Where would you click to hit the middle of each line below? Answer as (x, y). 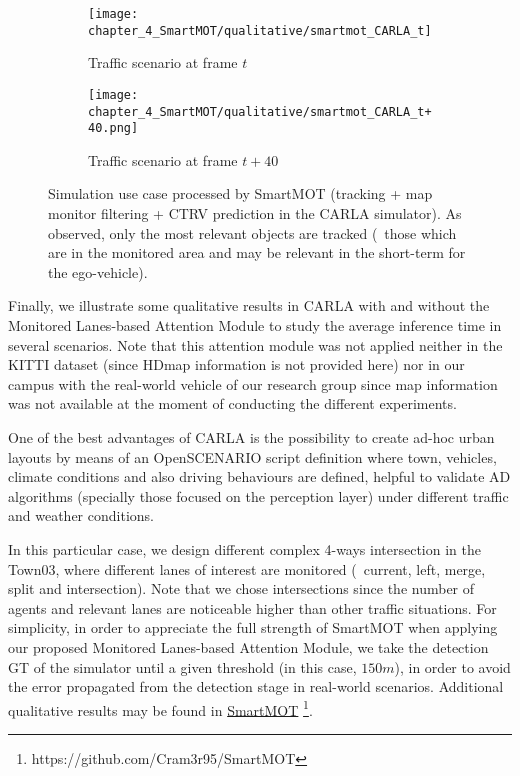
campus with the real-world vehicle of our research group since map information (253, 383)
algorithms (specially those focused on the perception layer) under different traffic (258, 495)
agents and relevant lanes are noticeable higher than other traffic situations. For (252, 607)
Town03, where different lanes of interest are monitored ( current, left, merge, (247, 568)
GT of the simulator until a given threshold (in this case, (182, 666)
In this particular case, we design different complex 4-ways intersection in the (244, 548)
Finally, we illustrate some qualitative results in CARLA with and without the (249, 305)
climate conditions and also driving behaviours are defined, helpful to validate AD (259, 476)
